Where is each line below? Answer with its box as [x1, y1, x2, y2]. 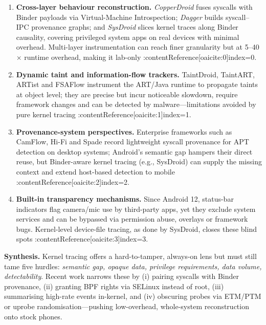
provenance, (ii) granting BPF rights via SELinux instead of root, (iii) [4, 280, 224, 291]
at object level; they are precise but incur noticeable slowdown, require [16, 89, 238, 99]
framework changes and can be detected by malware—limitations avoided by [16, 99, 256, 110]
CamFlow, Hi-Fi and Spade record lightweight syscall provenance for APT [16, 136, 249, 147]
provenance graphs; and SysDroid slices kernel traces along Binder [31, 21, 238, 32]
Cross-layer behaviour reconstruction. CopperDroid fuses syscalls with [16, 2, 253, 12]
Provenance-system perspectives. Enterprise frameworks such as [16, 126, 232, 137]
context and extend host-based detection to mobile [16, 166, 175, 177]
